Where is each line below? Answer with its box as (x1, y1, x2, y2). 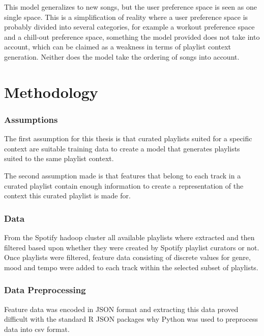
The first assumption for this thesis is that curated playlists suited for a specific (4, 133, 252, 144)
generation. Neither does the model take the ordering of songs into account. (4, 51, 240, 62)
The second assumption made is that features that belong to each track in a (4, 170, 241, 180)
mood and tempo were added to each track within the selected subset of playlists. (4, 262, 258, 272)
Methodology (4, 81, 98, 102)
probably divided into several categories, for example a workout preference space (4, 21, 255, 32)
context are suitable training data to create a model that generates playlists (4, 143, 240, 153)
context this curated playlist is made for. (4, 190, 131, 201)
